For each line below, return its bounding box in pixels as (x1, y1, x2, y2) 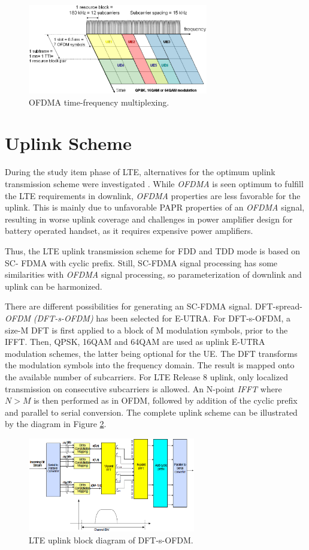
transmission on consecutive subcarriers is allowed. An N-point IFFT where (5, 382, 282, 395)
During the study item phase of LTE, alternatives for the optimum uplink (5, 166, 275, 178)
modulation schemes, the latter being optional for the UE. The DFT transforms (5, 347, 298, 359)
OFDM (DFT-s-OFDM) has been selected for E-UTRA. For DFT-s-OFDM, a (5, 311, 291, 324)
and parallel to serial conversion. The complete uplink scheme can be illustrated (5, 405, 298, 418)
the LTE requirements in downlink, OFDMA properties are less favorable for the (5, 189, 301, 202)
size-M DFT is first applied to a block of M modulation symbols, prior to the (5, 323, 288, 336)
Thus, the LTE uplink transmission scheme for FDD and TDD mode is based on (5, 244, 301, 257)
